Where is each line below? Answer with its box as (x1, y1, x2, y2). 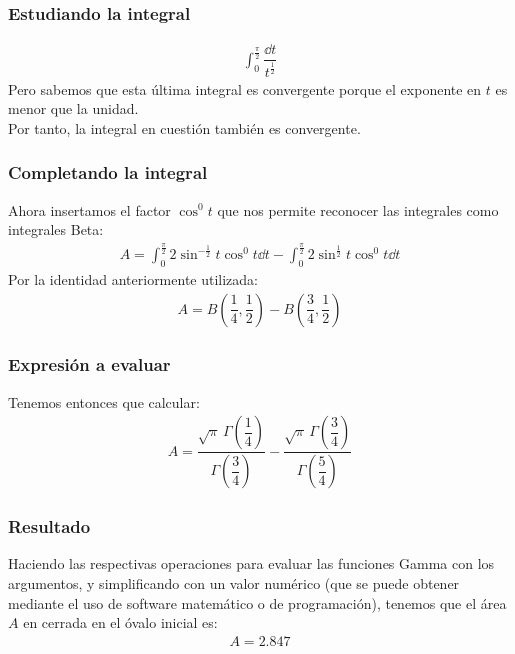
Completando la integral (8, 160, 208, 185)
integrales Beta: (8, 219, 104, 240)
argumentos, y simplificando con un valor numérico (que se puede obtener (8, 573, 460, 594)
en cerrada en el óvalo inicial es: (23, 612, 218, 633)
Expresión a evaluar (8, 352, 171, 377)
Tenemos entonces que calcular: (8, 391, 200, 412)
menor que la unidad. (8, 98, 139, 119)
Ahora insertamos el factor (8, 199, 171, 220)
